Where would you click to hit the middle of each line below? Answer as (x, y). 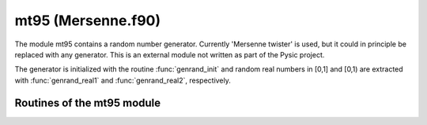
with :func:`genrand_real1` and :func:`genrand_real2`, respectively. (123, 80)
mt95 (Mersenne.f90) (88, 20)
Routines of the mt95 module (88, 103)
